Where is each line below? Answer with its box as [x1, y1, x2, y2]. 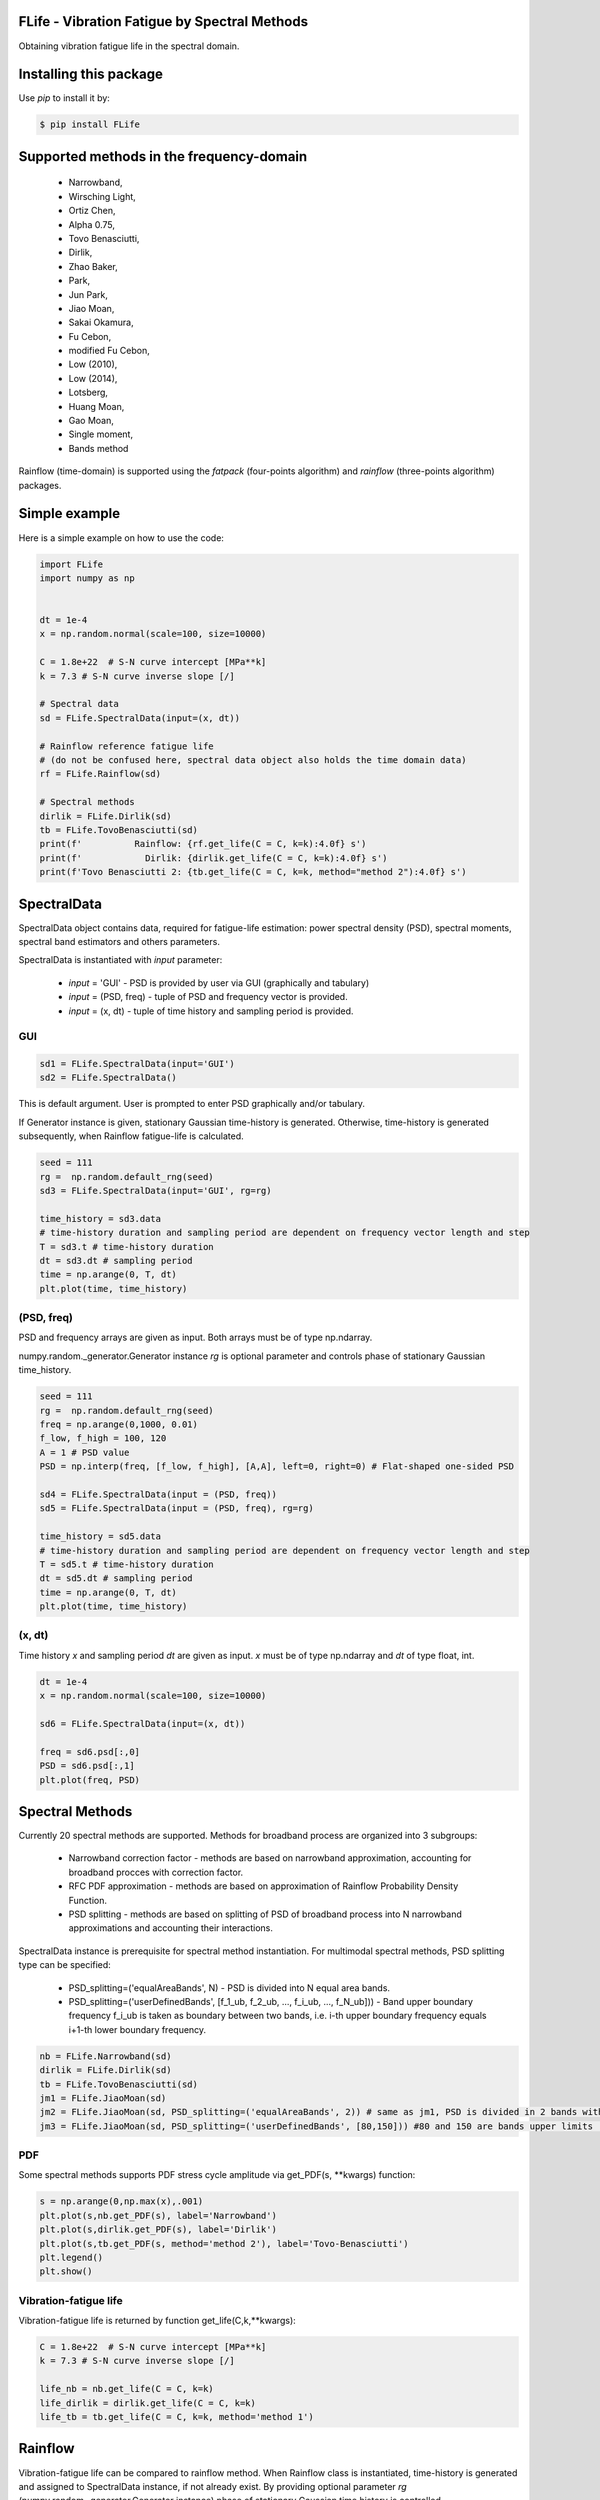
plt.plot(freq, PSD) [39, 1774, 140, 1785]
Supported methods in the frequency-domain [18, 148, 308, 165]
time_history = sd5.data [39, 1531, 162, 1542]
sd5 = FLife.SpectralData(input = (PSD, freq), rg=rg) [39, 1503, 314, 1514]
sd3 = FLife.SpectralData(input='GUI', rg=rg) [39, 1185, 272, 1197]
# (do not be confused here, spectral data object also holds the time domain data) [39, 754, 467, 765]
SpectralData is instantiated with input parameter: [18, 954, 223, 966]
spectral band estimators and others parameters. [18, 935, 220, 947]
